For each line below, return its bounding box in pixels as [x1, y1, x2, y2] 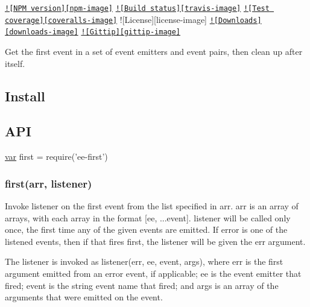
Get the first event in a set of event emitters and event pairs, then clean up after [5, 45, 303, 57]
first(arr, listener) [5, 176, 92, 191]
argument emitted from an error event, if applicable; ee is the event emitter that [5, 267, 302, 279]
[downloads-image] [5, 28, 78, 37]
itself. [5, 57, 25, 69]
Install [5, 86, 45, 105]
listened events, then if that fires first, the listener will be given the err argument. [5, 235, 306, 247]
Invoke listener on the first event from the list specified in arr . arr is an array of [5, 199, 299, 212]
